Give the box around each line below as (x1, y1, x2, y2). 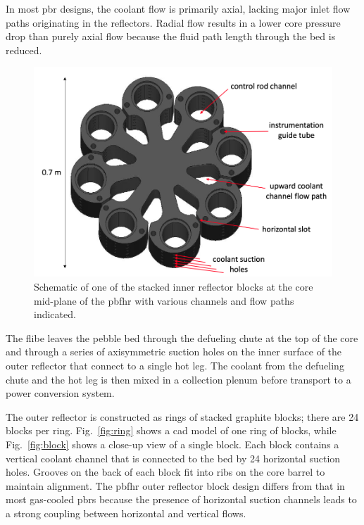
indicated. (34, 307, 76, 322)
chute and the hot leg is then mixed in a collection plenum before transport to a (6, 372, 351, 386)
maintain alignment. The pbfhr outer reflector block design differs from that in (6, 478, 345, 493)
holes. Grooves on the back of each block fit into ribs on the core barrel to (6, 464, 325, 479)
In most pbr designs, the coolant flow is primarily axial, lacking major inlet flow (6, 1, 351, 15)
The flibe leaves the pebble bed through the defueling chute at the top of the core (6, 330, 358, 345)
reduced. (6, 42, 42, 57)
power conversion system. (6, 386, 115, 400)
